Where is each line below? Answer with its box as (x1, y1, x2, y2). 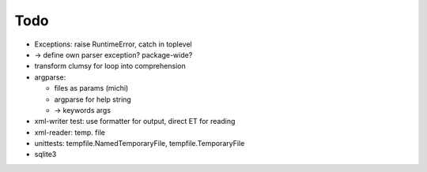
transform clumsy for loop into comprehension (34, 62, 186, 71)
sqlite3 (34, 150, 57, 159)
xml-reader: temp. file (34, 127, 106, 137)
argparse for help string (54, 95, 132, 104)
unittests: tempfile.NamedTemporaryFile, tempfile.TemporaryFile (34, 139, 245, 148)
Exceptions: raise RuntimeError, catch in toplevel (34, 39, 193, 49)
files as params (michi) (54, 84, 129, 93)
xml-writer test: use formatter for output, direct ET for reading (34, 117, 236, 126)
